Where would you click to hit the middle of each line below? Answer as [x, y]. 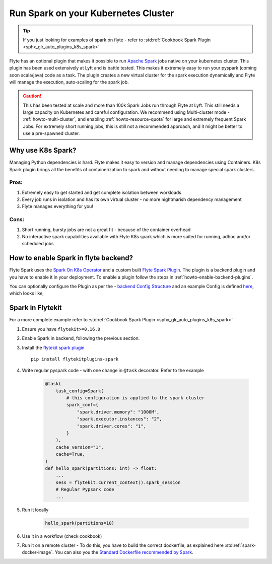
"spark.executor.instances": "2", [119, 419]
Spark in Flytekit [36, 308]
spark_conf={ [82, 405]
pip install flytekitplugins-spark [75, 359]
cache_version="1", [80, 447]
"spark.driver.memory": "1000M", [118, 412]
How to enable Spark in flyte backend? [71, 258]
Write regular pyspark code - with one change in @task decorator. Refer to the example [113, 371]
